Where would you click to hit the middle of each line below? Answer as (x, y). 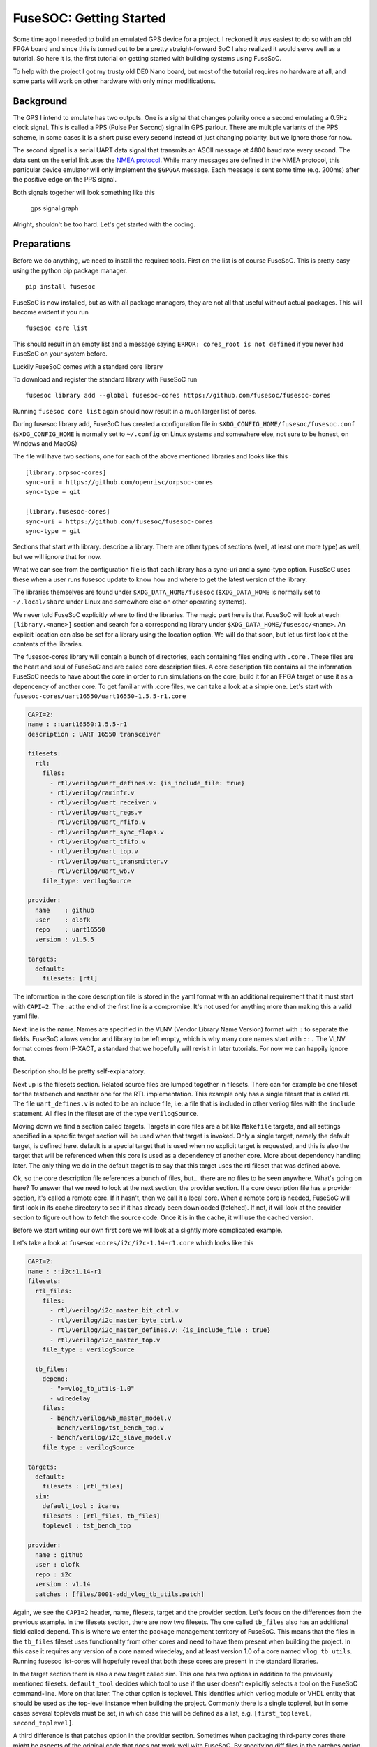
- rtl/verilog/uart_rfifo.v (98, 822)
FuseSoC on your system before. (60, 354)
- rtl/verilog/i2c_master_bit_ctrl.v (114, 1311)
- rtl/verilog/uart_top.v (94, 851)
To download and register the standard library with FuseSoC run (105, 379)
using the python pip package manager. (70, 270)
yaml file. (26, 1016)
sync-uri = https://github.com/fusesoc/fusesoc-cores (119, 521)
